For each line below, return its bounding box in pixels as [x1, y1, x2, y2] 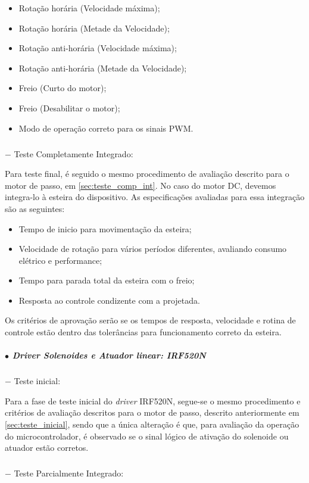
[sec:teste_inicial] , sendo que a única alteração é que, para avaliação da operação [5, 418, 299, 430]
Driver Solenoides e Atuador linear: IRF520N [12, 349, 206, 362]
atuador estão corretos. [5, 441, 89, 454]
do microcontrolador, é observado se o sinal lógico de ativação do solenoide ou [5, 429, 289, 442]
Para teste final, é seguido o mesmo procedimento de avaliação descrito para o [5, 167, 289, 180]
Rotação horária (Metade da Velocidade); [18, 21, 170, 34]
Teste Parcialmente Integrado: [14, 467, 124, 479]
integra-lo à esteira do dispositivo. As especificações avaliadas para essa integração [5, 191, 305, 203]
